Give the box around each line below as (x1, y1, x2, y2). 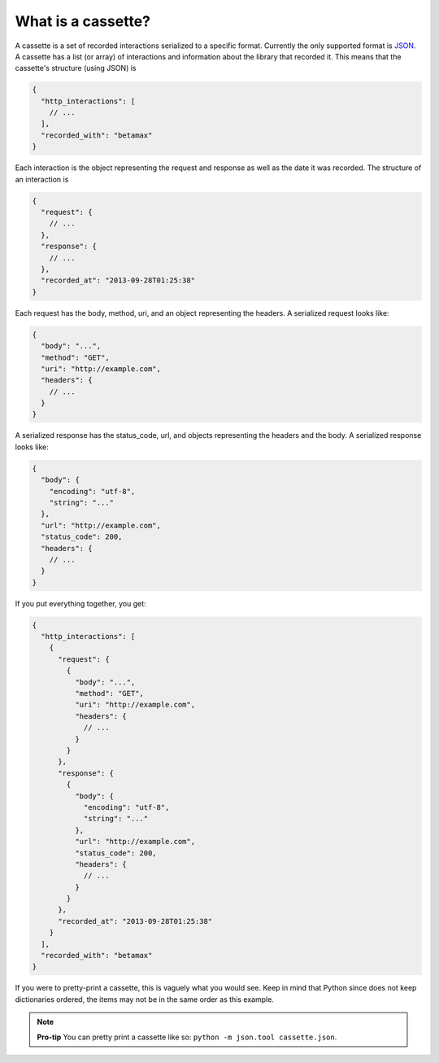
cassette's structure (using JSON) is (15, 63, 137, 73)
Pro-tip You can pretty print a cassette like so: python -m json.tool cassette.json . (37, 1032, 337, 1042)
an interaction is (15, 174, 69, 184)
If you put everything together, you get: (15, 598, 146, 608)
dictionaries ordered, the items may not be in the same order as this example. (15, 994, 274, 1004)
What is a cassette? (15, 12, 150, 30)
